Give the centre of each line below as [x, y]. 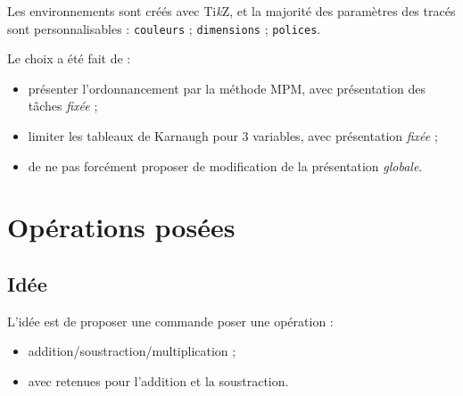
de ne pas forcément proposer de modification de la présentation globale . [225, 165]
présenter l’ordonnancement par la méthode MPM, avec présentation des [227, 88]
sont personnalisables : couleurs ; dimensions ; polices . [164, 28]
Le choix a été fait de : [69, 58]
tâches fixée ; [63, 106]
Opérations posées [121, 227]
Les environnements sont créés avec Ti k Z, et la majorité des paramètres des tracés [231, 11]
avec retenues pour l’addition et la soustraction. [158, 380]
